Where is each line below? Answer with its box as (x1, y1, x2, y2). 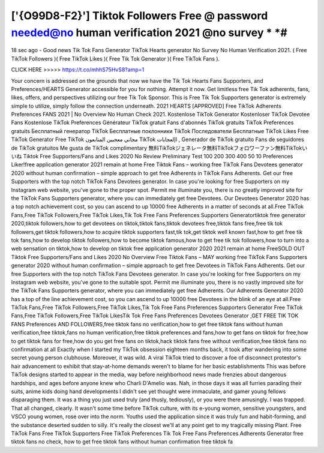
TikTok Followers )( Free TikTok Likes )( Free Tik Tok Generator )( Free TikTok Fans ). (11, 55, 220, 62)
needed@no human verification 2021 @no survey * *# (11, 26, 287, 39)
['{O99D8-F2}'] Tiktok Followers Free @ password (11, 9, 268, 22)
